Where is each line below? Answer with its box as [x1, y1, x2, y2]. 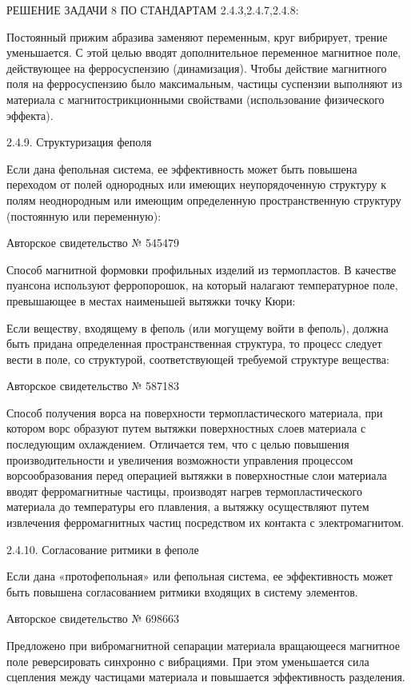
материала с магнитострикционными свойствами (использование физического [6, 90, 385, 107]
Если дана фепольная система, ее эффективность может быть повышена [6, 160, 357, 177]
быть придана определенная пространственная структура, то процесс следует [6, 335, 382, 352]
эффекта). [6, 106, 54, 123]
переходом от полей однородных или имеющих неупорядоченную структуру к [6, 176, 387, 193]
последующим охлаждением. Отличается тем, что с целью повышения [6, 436, 349, 453]
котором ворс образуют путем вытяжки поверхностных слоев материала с [6, 420, 366, 437]
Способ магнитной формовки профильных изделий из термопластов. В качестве [6, 261, 397, 277]
